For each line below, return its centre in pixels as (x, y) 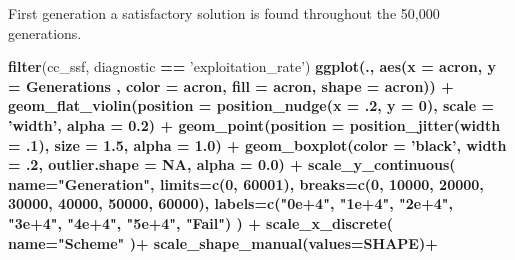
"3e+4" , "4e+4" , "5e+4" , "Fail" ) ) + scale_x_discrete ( (200, 222)
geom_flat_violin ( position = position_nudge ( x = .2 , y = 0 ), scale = (251, 105)
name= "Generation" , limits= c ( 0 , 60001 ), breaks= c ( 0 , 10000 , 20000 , (246, 183)
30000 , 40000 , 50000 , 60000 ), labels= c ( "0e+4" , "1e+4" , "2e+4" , (230, 203)
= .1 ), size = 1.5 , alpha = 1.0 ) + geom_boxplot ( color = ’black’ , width (257, 144)
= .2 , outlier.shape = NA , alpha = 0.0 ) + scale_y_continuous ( (232, 164)
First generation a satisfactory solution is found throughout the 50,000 (224, 13)
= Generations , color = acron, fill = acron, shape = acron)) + (231, 85)
